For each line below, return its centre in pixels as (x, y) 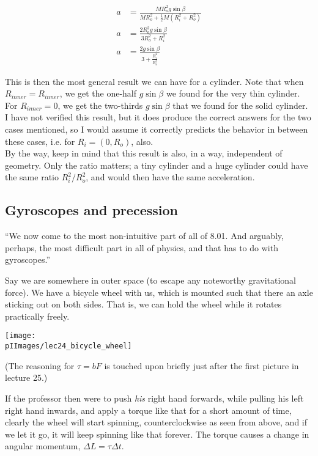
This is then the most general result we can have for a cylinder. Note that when (154, 81)
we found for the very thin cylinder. (233, 93)
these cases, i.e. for (40, 141)
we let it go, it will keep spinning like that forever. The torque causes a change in (157, 434)
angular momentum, (43, 446)
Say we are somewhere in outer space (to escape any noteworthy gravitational (150, 280)
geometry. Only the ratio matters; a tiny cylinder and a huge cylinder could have (157, 165)
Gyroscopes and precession (91, 210)
